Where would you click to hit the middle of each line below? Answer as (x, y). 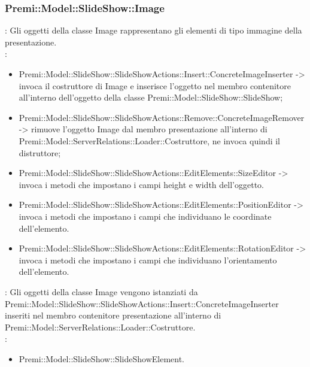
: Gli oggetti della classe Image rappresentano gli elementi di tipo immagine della (154, 30)
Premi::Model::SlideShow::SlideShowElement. (102, 358)
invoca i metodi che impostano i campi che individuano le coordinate (145, 216)
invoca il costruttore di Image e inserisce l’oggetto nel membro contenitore (155, 85)
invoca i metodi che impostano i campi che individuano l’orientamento (148, 260)
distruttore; (40, 152)
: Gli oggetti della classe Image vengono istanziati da (101, 291)
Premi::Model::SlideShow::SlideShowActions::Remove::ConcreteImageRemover (162, 117)
